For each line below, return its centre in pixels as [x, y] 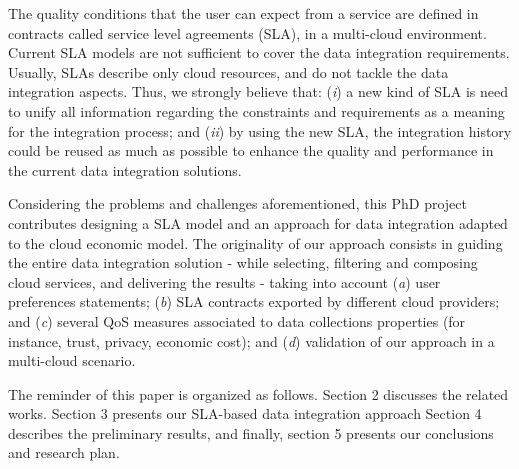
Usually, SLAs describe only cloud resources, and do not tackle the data [228, 71]
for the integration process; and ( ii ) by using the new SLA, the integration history [260, 130]
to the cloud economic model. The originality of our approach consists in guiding [255, 242]
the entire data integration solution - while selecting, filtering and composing [243, 262]
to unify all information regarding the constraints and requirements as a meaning [256, 110]
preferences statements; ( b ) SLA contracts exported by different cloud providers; [254, 301]
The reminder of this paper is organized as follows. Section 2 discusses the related [258, 393]
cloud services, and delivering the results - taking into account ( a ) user [224, 281]
